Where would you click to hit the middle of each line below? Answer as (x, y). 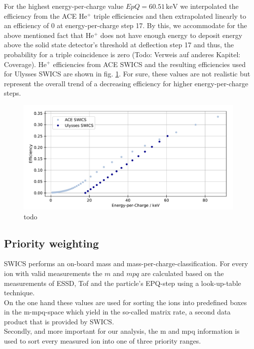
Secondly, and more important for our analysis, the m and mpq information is (122, 331)
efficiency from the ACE (40, 16)
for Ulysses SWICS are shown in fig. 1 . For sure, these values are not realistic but (127, 74)
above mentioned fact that (44, 35)
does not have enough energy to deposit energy (171, 35)
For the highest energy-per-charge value (64, 6)
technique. (19, 293)
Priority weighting (52, 243)
